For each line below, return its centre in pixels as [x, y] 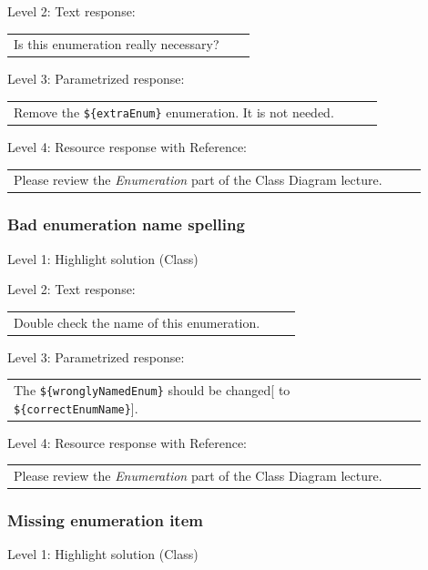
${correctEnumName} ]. [76, 407]
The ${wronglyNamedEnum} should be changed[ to [152, 389]
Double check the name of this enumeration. [137, 322]
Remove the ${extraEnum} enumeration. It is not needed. [174, 112]
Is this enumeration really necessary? [117, 44]
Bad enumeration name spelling [126, 224]
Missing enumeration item [105, 520]
